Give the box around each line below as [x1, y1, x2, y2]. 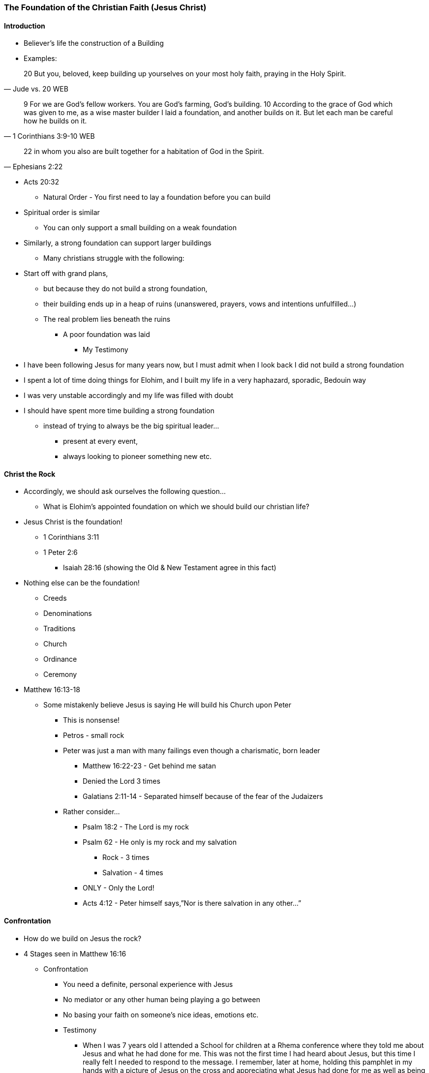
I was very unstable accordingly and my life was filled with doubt [24, 391, 234, 400]
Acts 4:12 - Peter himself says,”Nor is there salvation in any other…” [83, 899, 302, 908]
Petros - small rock [63, 731, 124, 740]
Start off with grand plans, [24, 269, 108, 278]
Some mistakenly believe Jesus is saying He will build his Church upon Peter [43, 701, 292, 709]
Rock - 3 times [102, 853, 150, 862]
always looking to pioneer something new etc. [63, 452, 212, 461]
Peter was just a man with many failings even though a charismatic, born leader [63, 746, 320, 755]
